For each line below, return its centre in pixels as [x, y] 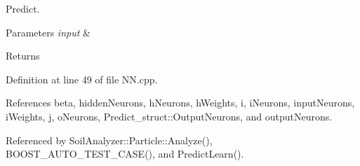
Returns [23, 56]
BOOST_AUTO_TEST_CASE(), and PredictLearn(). [125, 154]
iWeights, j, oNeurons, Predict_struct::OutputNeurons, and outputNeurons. [169, 116]
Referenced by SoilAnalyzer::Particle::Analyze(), [109, 140]
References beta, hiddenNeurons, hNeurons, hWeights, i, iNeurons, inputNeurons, [180, 103]
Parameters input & [48, 32]
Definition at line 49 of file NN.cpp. [82, 79]
